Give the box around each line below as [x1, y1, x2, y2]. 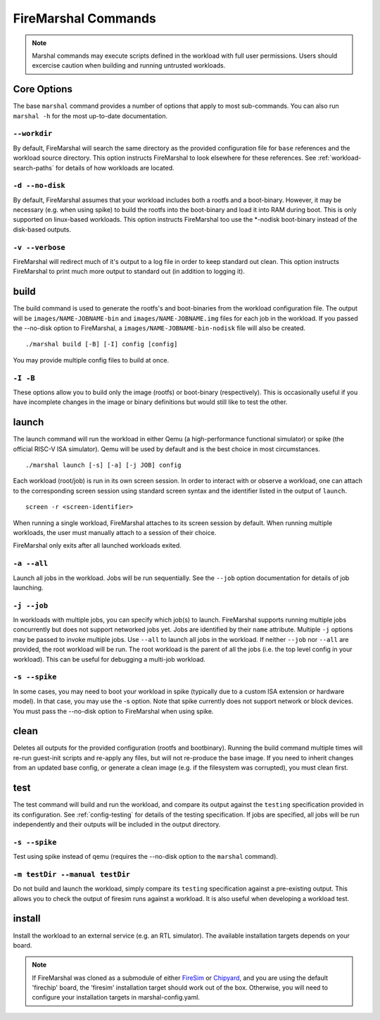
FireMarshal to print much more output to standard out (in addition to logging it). [13, 267, 246, 276]
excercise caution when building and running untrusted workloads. [32, 61, 226, 70]
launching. [13, 583, 44, 591]
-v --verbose [13, 243, 66, 252]
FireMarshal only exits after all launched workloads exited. [13, 541, 182, 550]
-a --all [13, 559, 49, 568]
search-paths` [13, 163, 54, 172]
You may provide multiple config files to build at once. [13, 355, 169, 364]
